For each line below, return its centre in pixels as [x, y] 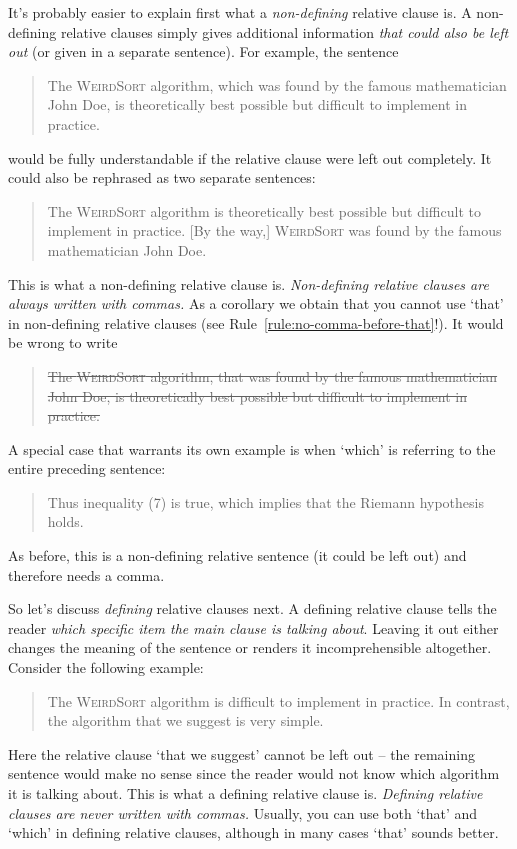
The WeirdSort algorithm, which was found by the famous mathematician [277, 84]
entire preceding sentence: [87, 468]
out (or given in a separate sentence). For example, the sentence [203, 51]
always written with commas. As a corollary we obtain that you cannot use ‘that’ [256, 303]
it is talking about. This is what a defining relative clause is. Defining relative [245, 793]
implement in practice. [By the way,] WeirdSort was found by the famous [274, 230]
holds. [65, 521]
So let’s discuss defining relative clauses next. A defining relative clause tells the [252, 608]
